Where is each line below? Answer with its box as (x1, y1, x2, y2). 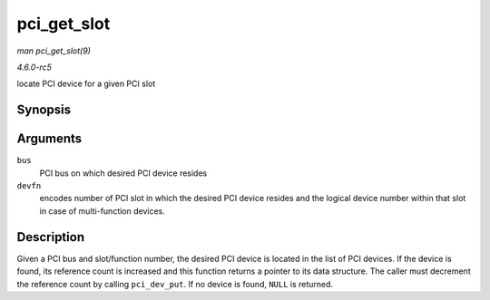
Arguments (16, 131, 83, 147)
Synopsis (16, 102, 72, 118)
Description (16, 229, 85, 245)
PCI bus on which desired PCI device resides (39, 168, 208, 179)
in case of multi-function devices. (39, 205, 165, 217)
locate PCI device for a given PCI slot (16, 78, 156, 90)
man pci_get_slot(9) (16, 45, 91, 56)
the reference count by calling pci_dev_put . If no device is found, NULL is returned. (16, 278, 334, 289)
